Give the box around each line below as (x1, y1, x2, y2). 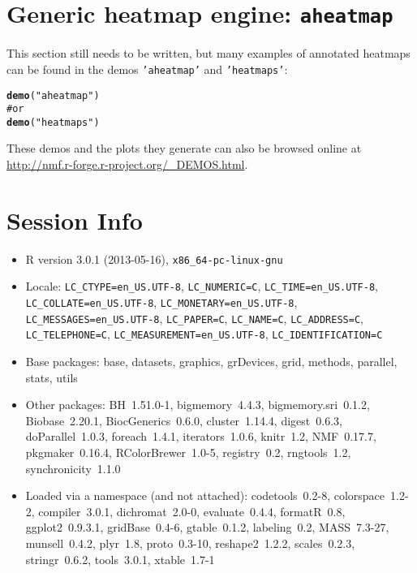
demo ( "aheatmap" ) (6, 89, 100, 101)
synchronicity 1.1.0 (25, 459, 121, 476)
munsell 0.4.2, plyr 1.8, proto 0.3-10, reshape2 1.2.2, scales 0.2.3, (25, 535, 355, 551)
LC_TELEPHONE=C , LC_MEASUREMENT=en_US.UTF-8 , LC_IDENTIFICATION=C (25, 325, 383, 343)
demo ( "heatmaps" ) (6, 116, 100, 128)
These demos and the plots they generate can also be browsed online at (6, 140, 362, 157)
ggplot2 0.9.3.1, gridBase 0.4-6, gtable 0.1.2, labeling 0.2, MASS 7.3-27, (25, 519, 389, 536)
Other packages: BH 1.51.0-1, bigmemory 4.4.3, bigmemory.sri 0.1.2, (25, 396, 370, 413)
